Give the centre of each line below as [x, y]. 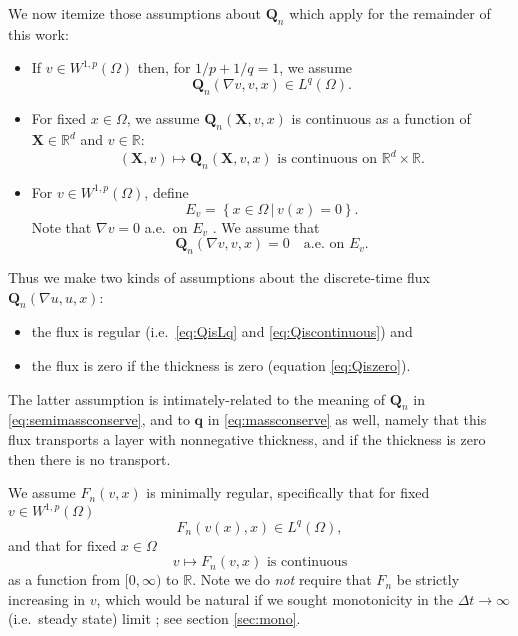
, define [166, 191]
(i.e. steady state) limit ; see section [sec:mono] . [154, 618]
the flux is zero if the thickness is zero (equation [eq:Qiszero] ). [221, 364]
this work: [38, 33]
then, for [164, 67]
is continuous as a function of [381, 118]
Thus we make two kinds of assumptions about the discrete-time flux [219, 276]
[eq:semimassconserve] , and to [99, 419]
